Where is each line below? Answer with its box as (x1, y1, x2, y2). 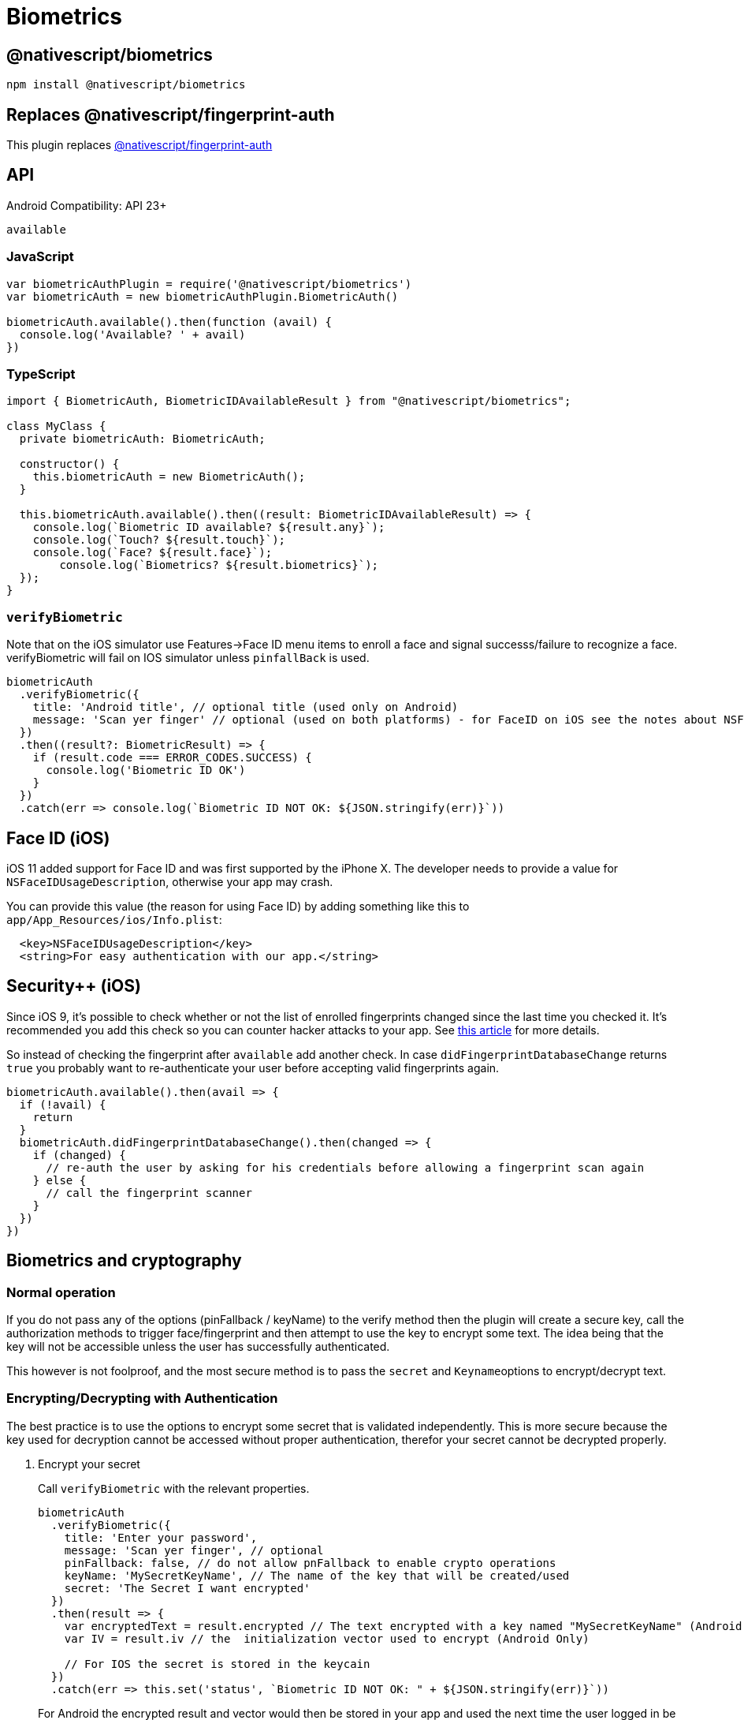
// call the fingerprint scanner (46, 1186, 252, 1199)
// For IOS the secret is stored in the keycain (64, 1657, 370, 1670)
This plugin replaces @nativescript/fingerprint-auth (6, 138, 273, 152)
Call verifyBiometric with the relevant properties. (38, 1481, 310, 1495)
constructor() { (19, 458, 120, 471)
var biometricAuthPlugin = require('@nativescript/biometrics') (6, 277, 412, 290)
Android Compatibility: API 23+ (6, 198, 167, 212)
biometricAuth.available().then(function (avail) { (6, 315, 333, 328)
